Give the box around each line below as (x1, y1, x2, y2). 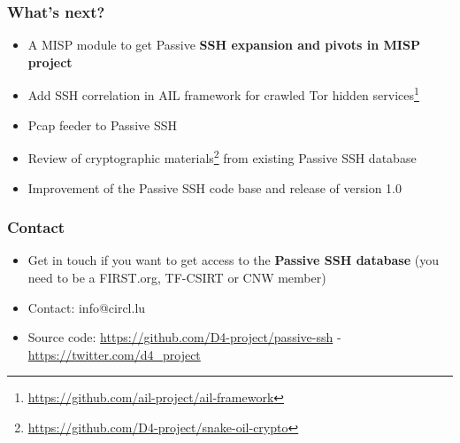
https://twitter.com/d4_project (27, 345, 201, 363)
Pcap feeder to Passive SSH (27, 115, 177, 134)
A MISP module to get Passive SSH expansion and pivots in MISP (27, 35, 420, 54)
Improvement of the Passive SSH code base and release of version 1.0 (27, 178, 402, 197)
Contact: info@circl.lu (27, 298, 146, 316)
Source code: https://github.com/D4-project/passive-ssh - (27, 328, 341, 346)
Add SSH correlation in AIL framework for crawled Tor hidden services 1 (27, 83, 419, 105)
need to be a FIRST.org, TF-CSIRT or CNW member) (27, 268, 326, 286)
